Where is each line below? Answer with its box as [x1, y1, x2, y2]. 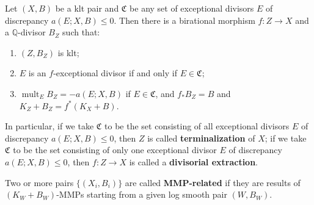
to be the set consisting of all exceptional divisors [104, 120, 290, 132]
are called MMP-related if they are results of [125, 176, 301, 189]
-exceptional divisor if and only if [53, 67, 177, 79]
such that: [62, 26, 100, 38]
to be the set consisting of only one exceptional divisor [13, 143, 217, 156]
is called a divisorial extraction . [129, 155, 258, 168]
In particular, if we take [5, 120, 94, 132]
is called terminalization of [147, 131, 255, 144]
